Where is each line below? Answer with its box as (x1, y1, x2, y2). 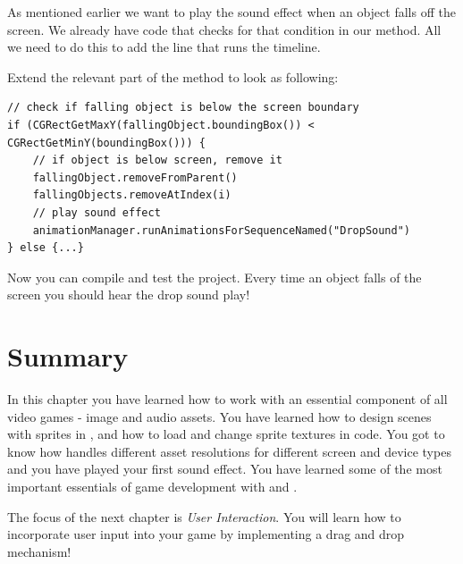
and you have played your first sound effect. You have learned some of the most (7, 459, 442, 478)
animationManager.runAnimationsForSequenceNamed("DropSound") (32, 223, 411, 237)
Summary (7, 338, 129, 375)
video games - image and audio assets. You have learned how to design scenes (7, 407, 432, 425)
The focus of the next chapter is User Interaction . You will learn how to (7, 507, 401, 526)
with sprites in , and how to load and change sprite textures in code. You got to (7, 425, 445, 443)
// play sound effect (32, 206, 161, 219)
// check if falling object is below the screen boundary (7, 101, 359, 114)
